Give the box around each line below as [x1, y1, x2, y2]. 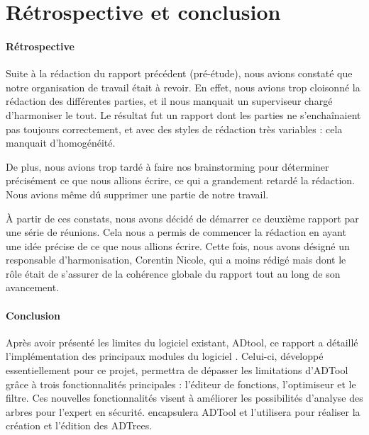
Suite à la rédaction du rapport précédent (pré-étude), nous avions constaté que [6, 66, 353, 81]
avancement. [6, 280, 60, 295]
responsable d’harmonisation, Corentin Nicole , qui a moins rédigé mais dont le [6, 252, 346, 267]
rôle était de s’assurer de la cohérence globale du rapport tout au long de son [6, 266, 341, 281]
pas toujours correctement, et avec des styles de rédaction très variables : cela [6, 121, 343, 136]
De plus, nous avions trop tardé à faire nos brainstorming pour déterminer [6, 159, 329, 174]
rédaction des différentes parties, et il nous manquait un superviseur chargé [6, 94, 333, 108]
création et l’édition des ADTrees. [6, 418, 153, 433]
